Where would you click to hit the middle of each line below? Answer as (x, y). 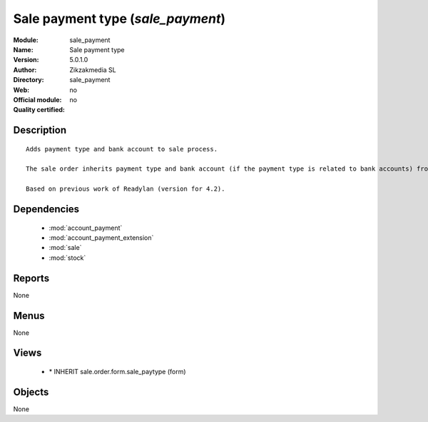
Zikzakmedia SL (93, 70)
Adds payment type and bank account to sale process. (122, 149)
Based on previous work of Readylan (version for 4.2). (126, 189)
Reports (31, 278)
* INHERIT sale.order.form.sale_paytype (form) (117, 372)
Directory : (29, 80)
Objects (31, 392)
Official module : (37, 99)
